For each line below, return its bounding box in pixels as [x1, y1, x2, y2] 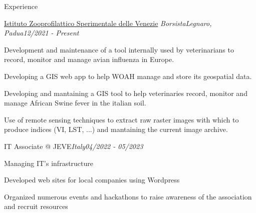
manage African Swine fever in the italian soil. [4, 97, 146, 108]
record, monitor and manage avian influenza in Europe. [4, 54, 174, 64]
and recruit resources [4, 201, 68, 211]
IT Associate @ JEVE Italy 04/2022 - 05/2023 [4, 140, 143, 151]
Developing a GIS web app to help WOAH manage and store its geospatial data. [4, 70, 252, 81]
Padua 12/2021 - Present [4, 27, 79, 38]
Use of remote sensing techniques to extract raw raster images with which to [4, 114, 239, 124]
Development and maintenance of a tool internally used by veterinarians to [4, 44, 234, 54]
